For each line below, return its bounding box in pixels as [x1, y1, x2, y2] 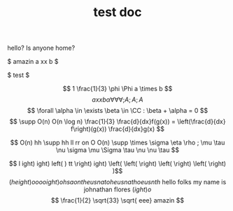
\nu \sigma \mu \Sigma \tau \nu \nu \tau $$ [55, 146, 180, 154]
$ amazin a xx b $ [7, 57, 59, 66]
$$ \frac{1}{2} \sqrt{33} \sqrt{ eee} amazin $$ [50, 196, 185, 205]
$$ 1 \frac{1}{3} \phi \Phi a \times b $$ [62, 85, 173, 93]
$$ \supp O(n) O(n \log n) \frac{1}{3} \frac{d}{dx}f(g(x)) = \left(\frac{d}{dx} [9, 117, 226, 126]
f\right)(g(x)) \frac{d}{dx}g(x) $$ [70, 125, 165, 133]
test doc [93, 4, 142, 20]
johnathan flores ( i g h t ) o [83, 185, 152, 193]
